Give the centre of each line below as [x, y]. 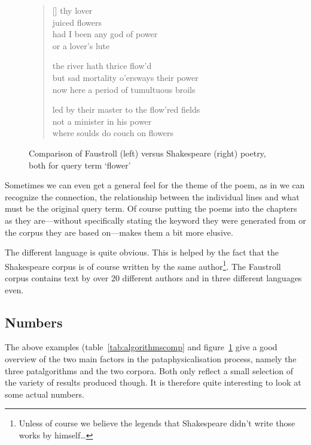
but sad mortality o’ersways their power [125, 77]
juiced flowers [77, 22]
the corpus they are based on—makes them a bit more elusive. [119, 232]
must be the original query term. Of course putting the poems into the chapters [151, 208]
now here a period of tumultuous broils [124, 89]
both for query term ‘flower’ [80, 165]
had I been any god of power [105, 34]
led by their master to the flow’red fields [126, 109]
